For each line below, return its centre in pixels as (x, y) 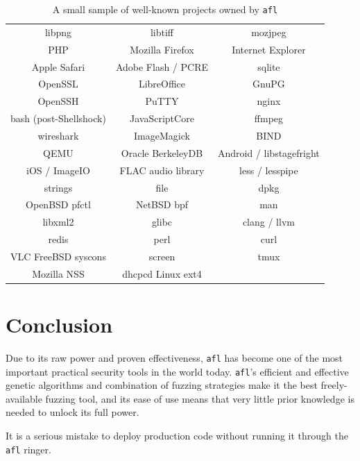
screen (162, 256)
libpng (58, 32)
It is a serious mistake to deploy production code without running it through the (177, 436)
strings (58, 187)
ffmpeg (269, 118)
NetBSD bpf (162, 204)
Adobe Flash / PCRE (162, 66)
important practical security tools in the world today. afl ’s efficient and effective (177, 371)
